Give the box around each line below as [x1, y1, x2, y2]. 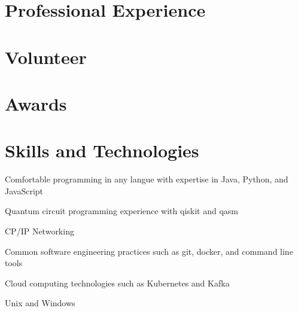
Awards [5, 91, 67, 115]
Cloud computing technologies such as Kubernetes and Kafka [5, 276, 230, 289]
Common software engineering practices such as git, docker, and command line [5, 245, 293, 257]
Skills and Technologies [5, 138, 199, 163]
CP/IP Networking [5, 225, 74, 237]
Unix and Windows [5, 297, 75, 309]
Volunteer [5, 44, 87, 69]
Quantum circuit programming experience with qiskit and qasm [5, 205, 238, 217]
